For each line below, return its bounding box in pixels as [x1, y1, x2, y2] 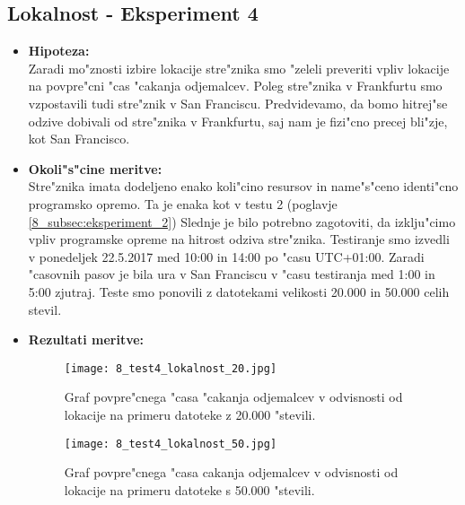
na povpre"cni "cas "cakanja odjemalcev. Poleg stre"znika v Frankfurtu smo [28, 76, 443, 95]
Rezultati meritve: [28, 330, 145, 349]
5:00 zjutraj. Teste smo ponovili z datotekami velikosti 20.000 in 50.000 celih [28, 282, 450, 300]
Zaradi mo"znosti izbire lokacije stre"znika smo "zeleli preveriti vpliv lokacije [28, 58, 450, 77]
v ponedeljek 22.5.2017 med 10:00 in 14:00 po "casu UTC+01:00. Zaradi [28, 247, 425, 266]
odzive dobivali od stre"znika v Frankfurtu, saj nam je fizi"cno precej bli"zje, [28, 111, 448, 130]
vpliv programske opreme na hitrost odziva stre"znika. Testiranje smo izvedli [28, 230, 450, 248]
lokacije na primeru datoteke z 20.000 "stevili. [64, 405, 316, 423]
